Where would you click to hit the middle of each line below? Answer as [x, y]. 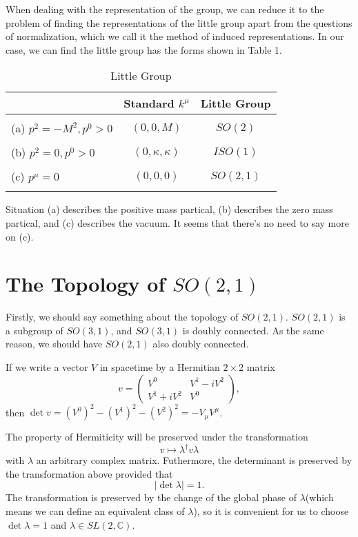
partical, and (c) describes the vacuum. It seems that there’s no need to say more [177, 222]
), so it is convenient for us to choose [271, 511]
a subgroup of [34, 330]
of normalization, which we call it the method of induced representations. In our [175, 36]
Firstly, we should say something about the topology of [122, 317]
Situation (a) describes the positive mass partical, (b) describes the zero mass [169, 209]
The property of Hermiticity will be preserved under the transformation [157, 437]
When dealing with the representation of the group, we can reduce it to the [165, 9]
